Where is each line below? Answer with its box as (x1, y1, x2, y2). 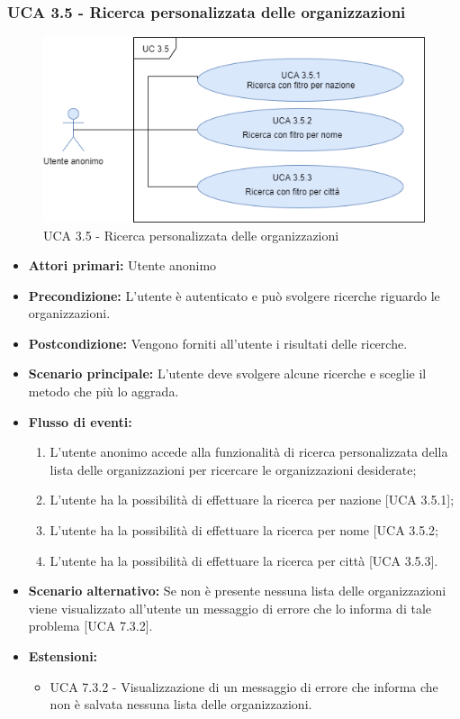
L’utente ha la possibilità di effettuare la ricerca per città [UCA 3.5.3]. (50, 551, 438, 569)
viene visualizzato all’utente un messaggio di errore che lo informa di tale (28, 598, 431, 617)
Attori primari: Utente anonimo (28, 256, 217, 275)
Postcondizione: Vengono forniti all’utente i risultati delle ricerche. (28, 333, 408, 352)
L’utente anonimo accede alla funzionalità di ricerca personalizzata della (50, 442, 448, 461)
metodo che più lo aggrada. (28, 382, 179, 401)
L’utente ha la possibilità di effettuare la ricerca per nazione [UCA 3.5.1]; (50, 490, 455, 509)
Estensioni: (28, 647, 98, 665)
